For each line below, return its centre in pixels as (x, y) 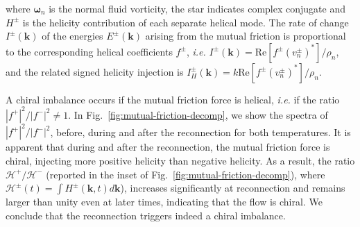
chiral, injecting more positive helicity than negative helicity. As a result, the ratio (180, 160)
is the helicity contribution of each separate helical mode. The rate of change (186, 22)
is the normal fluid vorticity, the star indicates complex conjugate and (197, 8)
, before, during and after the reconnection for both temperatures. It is (200, 132)
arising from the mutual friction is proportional (246, 36)
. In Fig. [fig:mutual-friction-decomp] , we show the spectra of (198, 114)
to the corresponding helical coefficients (89, 51)
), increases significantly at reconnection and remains (233, 188)
